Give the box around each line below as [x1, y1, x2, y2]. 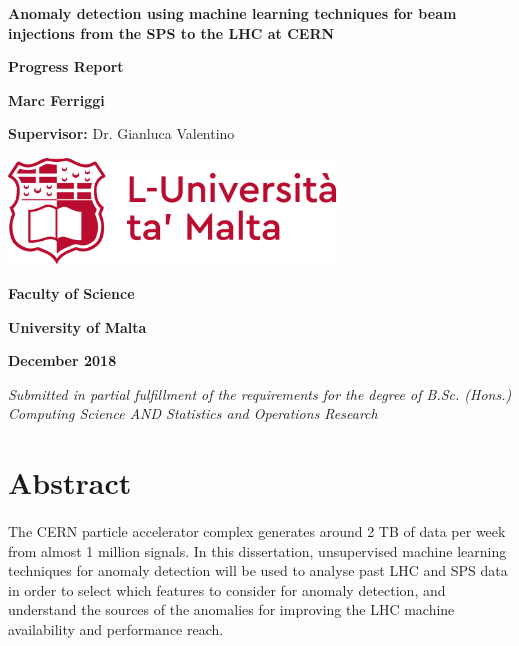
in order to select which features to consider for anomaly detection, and [8, 579, 446, 600]
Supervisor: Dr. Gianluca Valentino [8, 123, 235, 144]
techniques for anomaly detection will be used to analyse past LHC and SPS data [8, 560, 508, 581]
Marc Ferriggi [8, 89, 105, 110]
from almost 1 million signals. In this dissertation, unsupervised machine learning [8, 540, 507, 561]
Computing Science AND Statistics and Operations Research [8, 403, 378, 424]
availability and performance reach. [8, 618, 224, 639]
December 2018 [8, 350, 117, 371]
